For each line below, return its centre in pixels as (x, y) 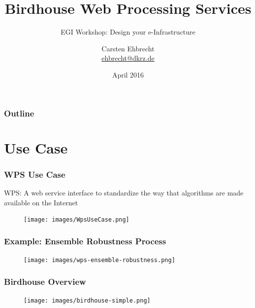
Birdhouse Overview (45, 281)
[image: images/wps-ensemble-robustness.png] (99, 260)
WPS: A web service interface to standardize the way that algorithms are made (124, 193)
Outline (19, 113)
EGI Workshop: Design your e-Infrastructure (128, 32)
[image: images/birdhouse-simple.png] (87, 300)
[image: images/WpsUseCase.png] (77, 220)
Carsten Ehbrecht (128, 48)
